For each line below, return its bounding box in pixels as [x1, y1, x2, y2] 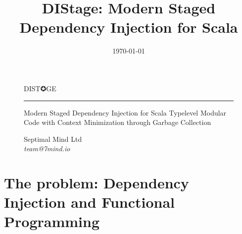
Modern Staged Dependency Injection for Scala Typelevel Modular [24, 107, 227, 117]
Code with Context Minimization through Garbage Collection [24, 117, 211, 127]
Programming [4, 211, 99, 232]
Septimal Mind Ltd [24, 133, 82, 144]
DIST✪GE [24, 83, 56, 93]
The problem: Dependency [4, 173, 189, 193]
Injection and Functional [4, 192, 175, 212]
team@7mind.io [24, 143, 70, 154]
